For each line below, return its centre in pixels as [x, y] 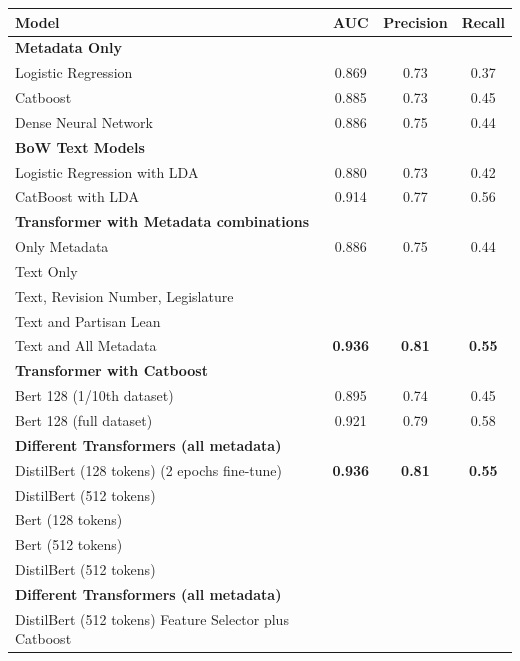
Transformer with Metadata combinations [162, 221]
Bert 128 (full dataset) [84, 420]
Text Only [46, 270]
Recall [483, 21]
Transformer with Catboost [111, 370]
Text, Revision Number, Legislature [124, 295]
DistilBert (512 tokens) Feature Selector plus [152, 618]
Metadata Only [68, 47]
